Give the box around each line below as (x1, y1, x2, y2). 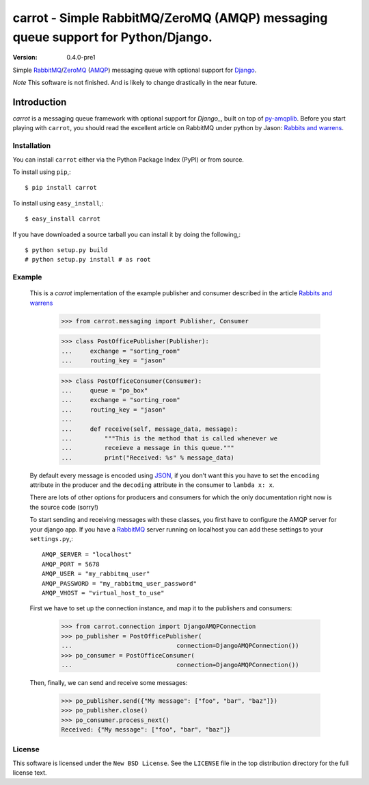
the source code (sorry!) (29, 503, 99, 511)
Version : (12, 53, 38, 62)
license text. (12, 769, 47, 777)
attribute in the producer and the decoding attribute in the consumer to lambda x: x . (29, 481, 275, 489)
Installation (12, 141, 51, 151)
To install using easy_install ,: (12, 199, 104, 207)
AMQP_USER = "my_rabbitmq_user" (42, 570, 150, 578)
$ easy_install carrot (25, 215, 101, 223)
